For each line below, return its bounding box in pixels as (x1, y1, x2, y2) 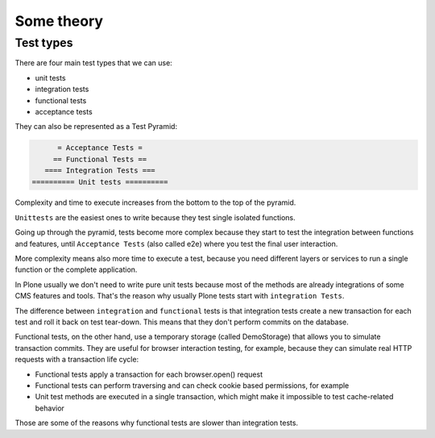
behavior (35, 403, 64, 413)
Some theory (14, 12, 104, 30)
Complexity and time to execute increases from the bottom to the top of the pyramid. (14, 198, 296, 207)
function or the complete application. (14, 265, 138, 274)
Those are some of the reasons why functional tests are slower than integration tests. (14, 418, 298, 428)
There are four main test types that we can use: (14, 58, 172, 68)
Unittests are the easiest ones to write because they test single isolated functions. (14, 212, 296, 222)
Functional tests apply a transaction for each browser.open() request (35, 369, 263, 379)
